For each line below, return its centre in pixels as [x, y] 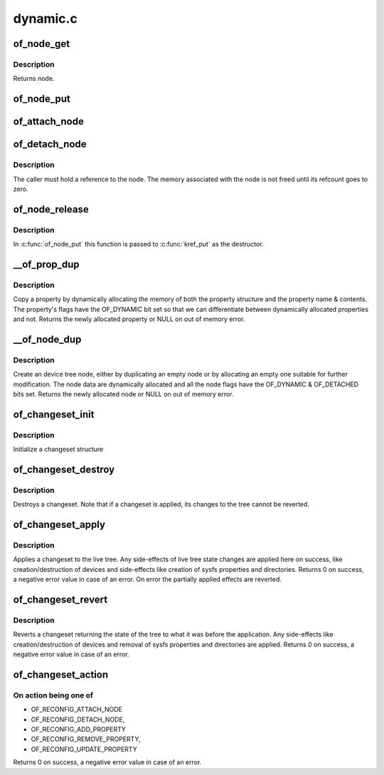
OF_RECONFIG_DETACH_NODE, [78, 719]
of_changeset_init [54, 414]
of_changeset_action [61, 674]
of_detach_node [50, 145]
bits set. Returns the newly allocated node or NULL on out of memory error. [123, 394]
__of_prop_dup [46, 264]
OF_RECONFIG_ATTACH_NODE [76, 710]
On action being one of [53, 695]
